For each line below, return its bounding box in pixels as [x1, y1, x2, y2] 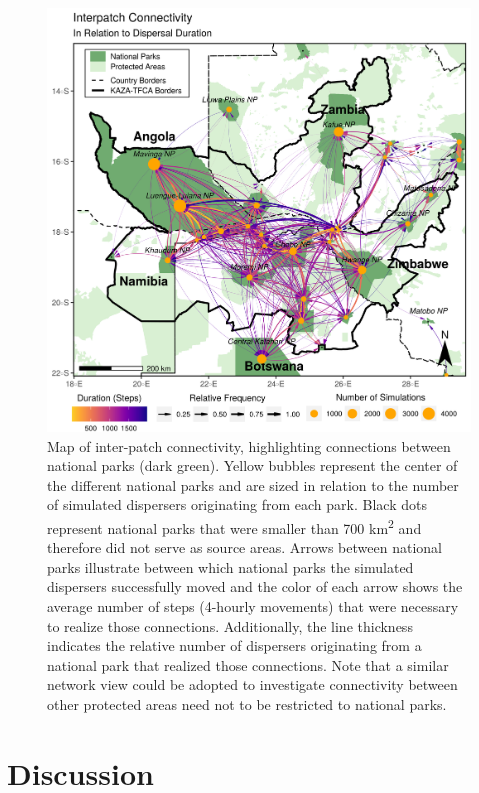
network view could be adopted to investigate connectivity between [47, 674, 458, 695]
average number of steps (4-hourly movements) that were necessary [47, 596, 459, 616]
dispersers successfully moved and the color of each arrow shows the [47, 576, 463, 597]
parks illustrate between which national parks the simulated [47, 556, 414, 577]
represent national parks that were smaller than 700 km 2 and [47, 514, 422, 538]
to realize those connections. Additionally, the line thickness [47, 615, 413, 636]
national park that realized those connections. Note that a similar [47, 654, 449, 675]
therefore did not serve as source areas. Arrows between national [47, 537, 442, 558]
